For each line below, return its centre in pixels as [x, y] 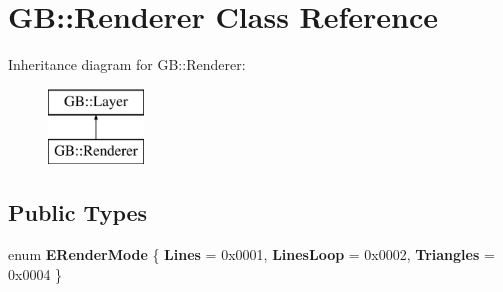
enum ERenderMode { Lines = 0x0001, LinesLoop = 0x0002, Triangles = [251, 254]
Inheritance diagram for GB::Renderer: [127, 64]
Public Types [78, 212]
